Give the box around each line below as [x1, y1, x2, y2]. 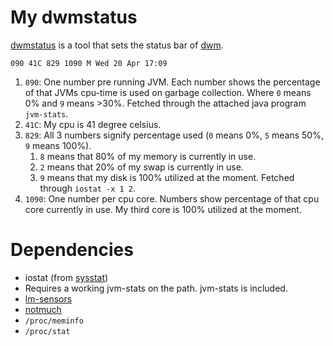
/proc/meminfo [24, 316, 84, 326]
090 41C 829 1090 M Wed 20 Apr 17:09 [10, 58, 168, 68]
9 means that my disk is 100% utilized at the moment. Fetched [39, 171, 295, 183]
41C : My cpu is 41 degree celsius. [24, 118, 162, 130]
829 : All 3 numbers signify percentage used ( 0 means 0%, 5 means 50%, [24, 129, 324, 141]
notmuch [24, 303, 62, 315]
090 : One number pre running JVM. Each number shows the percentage [24, 76, 321, 88]
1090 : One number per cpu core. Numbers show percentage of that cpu [24, 192, 320, 205]
